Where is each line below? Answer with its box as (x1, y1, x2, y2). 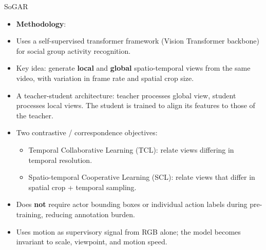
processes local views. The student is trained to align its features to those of (16, 100, 255, 111)
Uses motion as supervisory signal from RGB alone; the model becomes (16, 226, 241, 237)
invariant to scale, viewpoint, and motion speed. (16, 236, 167, 247)
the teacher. (16, 110, 53, 120)
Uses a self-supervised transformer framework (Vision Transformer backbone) (16, 35, 259, 46)
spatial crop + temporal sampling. (28, 181, 137, 192)
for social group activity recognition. (16, 45, 131, 56)
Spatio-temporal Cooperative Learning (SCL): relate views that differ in (28, 172, 255, 182)
